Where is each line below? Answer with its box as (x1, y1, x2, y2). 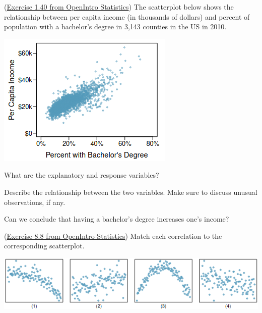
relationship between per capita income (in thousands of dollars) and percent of (4, 11, 250, 22)
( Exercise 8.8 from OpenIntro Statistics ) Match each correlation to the (4, 230, 222, 241)
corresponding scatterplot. (4, 240, 85, 251)
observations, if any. (4, 196, 65, 207)
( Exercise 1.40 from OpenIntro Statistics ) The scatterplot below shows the (4, 2, 234, 12)
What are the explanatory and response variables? (4, 170, 159, 180)
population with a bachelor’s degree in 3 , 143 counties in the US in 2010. (4, 21, 227, 32)
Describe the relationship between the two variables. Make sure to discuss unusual (4, 186, 257, 197)
